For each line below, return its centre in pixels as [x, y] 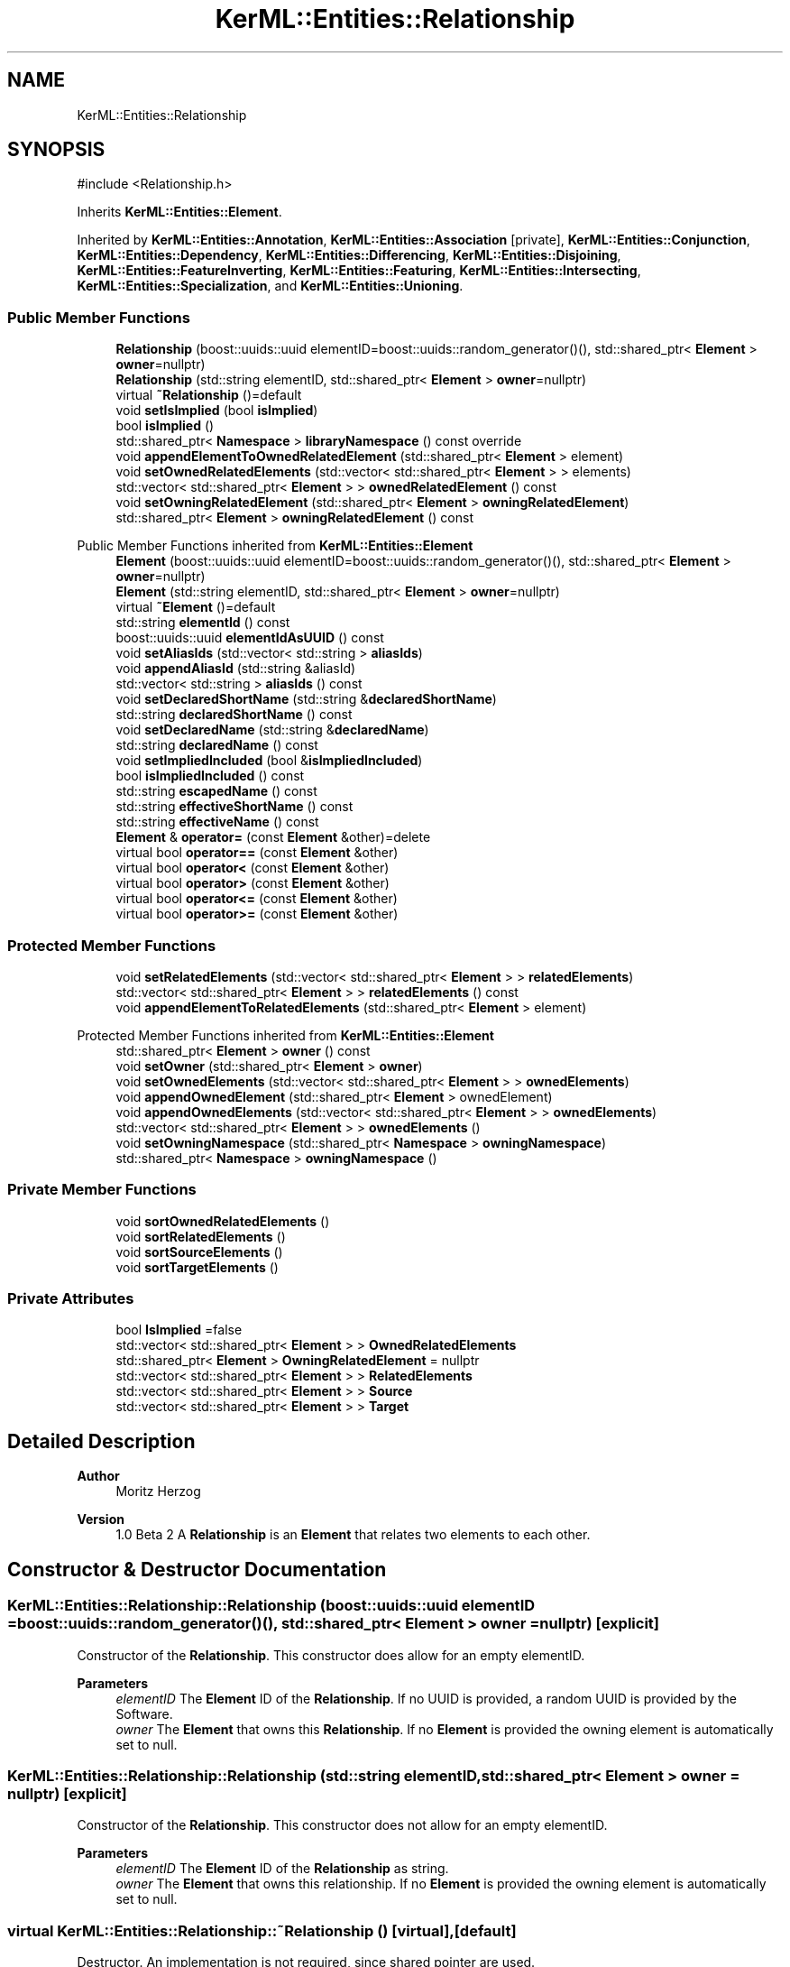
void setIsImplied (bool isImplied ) [217, 411]
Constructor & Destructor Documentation [197, 1569]
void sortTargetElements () [197, 1267]
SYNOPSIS [56, 150]
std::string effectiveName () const [217, 822]
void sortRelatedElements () [201, 1236]
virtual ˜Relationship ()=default [209, 395]
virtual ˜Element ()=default [196, 607]
